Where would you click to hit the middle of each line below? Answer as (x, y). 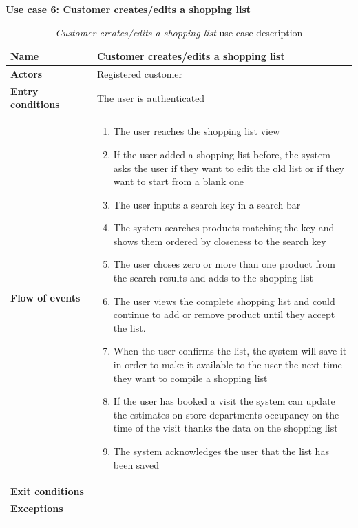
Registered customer (140, 74)
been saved (136, 464)
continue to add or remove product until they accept (224, 314)
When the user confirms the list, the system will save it (230, 351)
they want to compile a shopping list (190, 378)
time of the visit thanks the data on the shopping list (225, 428)
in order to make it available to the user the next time (228, 365)
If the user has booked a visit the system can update (224, 401)
